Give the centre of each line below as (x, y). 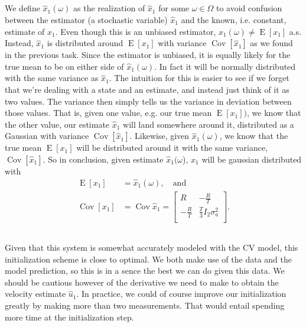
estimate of (25, 31)
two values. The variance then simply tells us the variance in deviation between (148, 101)
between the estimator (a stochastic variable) (86, 19)
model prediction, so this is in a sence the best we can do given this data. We (145, 271)
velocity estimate (35, 294)
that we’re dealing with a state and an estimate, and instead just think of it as (147, 89)
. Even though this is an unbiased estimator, (136, 31)
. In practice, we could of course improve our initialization (181, 294)
